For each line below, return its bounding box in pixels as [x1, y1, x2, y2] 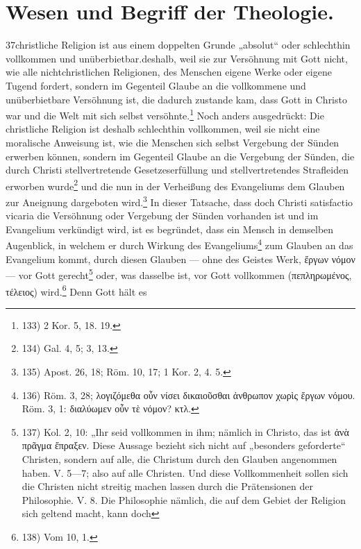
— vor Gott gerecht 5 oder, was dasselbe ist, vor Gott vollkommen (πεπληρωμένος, [6, 266, 352, 282]
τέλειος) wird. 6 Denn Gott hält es [6, 282, 147, 298]
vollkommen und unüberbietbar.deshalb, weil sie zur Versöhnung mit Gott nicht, [6, 51, 348, 65]
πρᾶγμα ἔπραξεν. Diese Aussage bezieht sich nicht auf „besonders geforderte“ [22, 438, 346, 453]
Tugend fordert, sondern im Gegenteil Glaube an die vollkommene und [6, 78, 306, 92]
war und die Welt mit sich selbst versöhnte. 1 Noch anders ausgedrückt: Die [6, 106, 324, 122]
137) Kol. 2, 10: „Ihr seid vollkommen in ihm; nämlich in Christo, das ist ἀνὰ [22, 424, 349, 439]
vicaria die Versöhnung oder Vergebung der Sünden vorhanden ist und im [6, 208, 319, 223]
